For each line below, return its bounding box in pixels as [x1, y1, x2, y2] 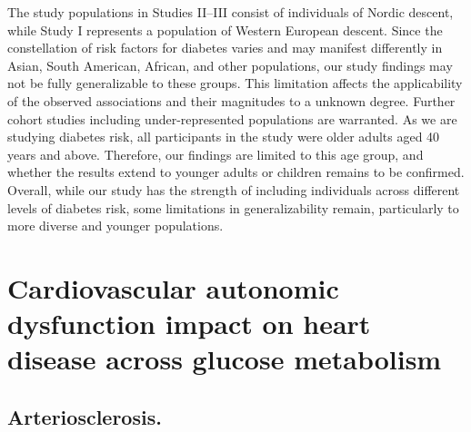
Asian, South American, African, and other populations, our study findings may [7, 55, 453, 74]
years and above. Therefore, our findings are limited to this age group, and [7, 144, 424, 163]
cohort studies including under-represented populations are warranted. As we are [7, 109, 457, 128]
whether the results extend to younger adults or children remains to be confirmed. [7, 162, 465, 182]
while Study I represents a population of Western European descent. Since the [7, 20, 443, 39]
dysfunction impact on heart [7, 305, 371, 342]
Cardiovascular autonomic [7, 269, 339, 306]
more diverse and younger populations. [7, 216, 224, 235]
